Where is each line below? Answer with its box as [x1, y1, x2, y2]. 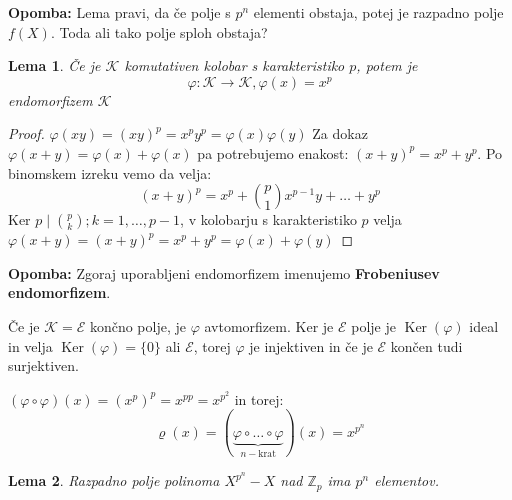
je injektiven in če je [249, 335, 373, 356]
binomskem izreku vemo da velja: [8, 162, 212, 183]
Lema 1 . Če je [8, 55, 101, 76]
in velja [8, 335, 53, 356]
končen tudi [390, 335, 463, 356]
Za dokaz [312, 123, 368, 144]
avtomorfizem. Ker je [204, 315, 334, 336]
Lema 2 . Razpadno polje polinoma [8, 470, 220, 491]
